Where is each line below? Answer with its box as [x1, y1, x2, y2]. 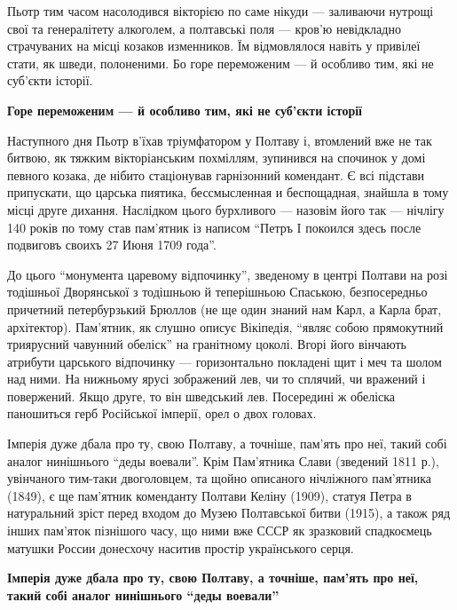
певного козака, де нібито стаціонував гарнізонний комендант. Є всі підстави [7, 165, 424, 184]
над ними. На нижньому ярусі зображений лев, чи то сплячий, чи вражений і [7, 369, 426, 388]
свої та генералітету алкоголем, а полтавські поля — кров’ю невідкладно [7, 19, 401, 37]
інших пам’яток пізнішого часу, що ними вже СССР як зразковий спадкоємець [7, 521, 432, 540]
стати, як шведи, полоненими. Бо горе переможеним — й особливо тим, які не [7, 53, 434, 72]
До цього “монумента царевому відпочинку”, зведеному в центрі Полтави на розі [7, 265, 448, 283]
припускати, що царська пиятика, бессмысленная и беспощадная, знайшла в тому [7, 183, 449, 202]
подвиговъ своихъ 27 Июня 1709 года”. [7, 235, 217, 254]
